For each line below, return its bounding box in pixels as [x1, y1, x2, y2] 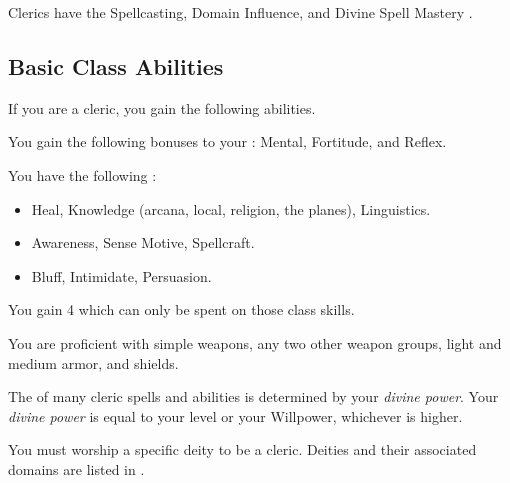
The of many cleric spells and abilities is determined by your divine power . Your [8, 386, 499, 407]
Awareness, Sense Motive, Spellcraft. [31, 232, 255, 253]
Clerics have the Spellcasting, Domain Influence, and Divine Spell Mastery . [8, 2, 473, 22]
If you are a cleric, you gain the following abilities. [8, 97, 316, 118]
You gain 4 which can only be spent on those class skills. [8, 299, 355, 320]
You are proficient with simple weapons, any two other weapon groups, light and [8, 332, 502, 353]
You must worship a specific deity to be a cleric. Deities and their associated [8, 439, 477, 460]
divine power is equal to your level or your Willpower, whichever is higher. [8, 405, 463, 426]
